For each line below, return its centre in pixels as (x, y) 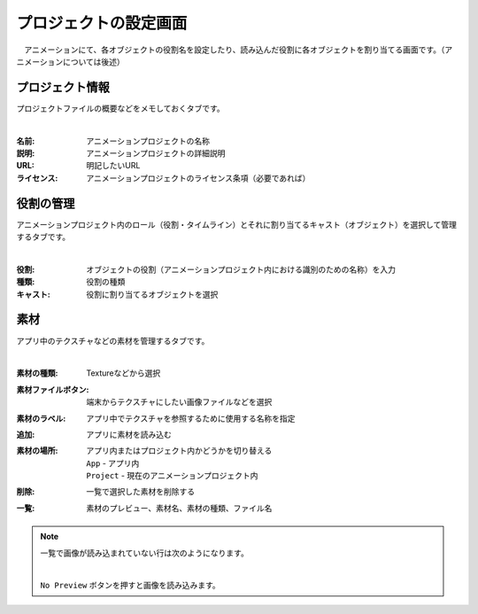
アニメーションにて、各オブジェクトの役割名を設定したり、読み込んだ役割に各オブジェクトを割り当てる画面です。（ (234, 50)
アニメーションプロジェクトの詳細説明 (156, 153)
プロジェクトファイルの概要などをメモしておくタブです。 (120, 108)
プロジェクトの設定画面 (102, 23)
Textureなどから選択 (123, 373)
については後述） (94, 61)
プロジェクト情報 (63, 87)
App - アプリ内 (113, 463)
